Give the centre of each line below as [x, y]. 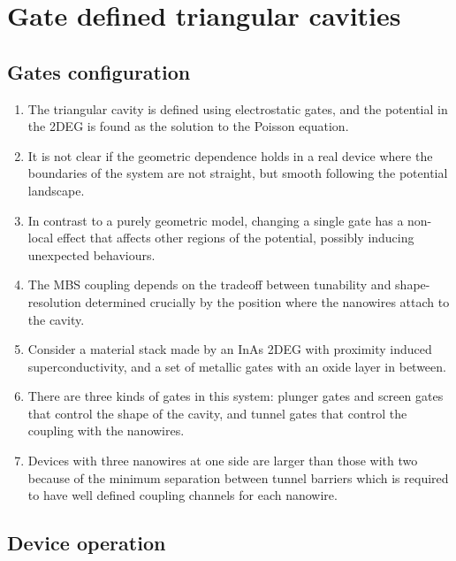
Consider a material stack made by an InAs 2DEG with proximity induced [230, 349]
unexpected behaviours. [91, 254]
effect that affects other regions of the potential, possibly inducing [236, 238]
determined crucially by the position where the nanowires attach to [267, 301]
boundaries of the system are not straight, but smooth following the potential [238, 173]
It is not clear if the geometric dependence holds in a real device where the [230, 155]
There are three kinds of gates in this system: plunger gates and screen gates [236, 396]
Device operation [87, 543]
